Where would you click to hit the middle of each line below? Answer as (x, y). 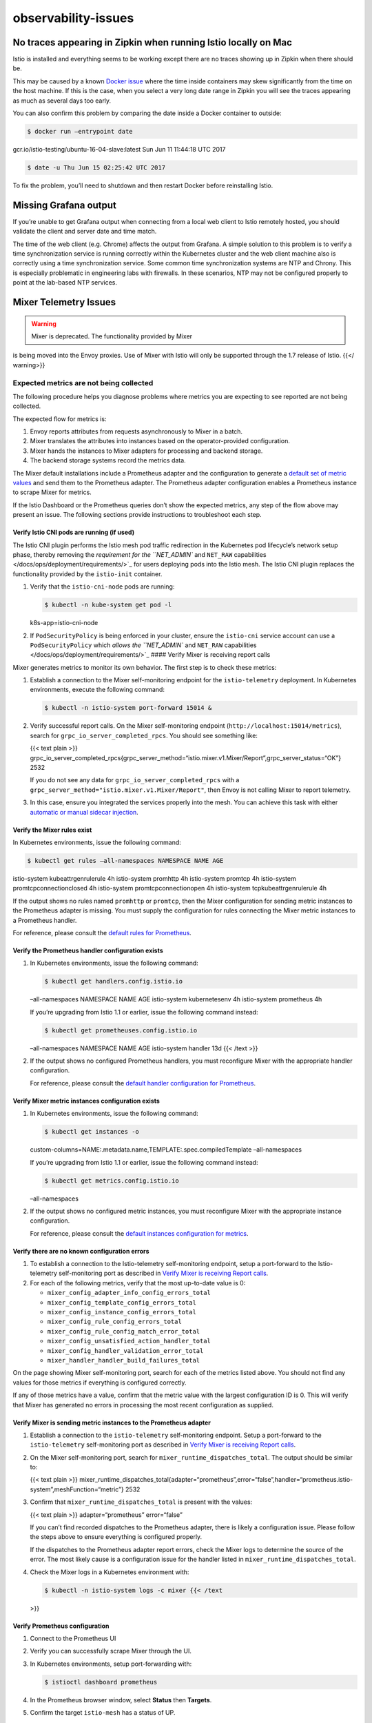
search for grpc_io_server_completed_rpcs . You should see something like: (144, 735)
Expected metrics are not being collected (83, 383)
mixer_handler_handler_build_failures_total (124, 1360)
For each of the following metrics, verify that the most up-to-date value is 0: (138, 1283)
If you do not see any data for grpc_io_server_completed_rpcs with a (135, 780)
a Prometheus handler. (45, 920)
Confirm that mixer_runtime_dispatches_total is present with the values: (141, 1502)
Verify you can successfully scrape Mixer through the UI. (111, 1651)
